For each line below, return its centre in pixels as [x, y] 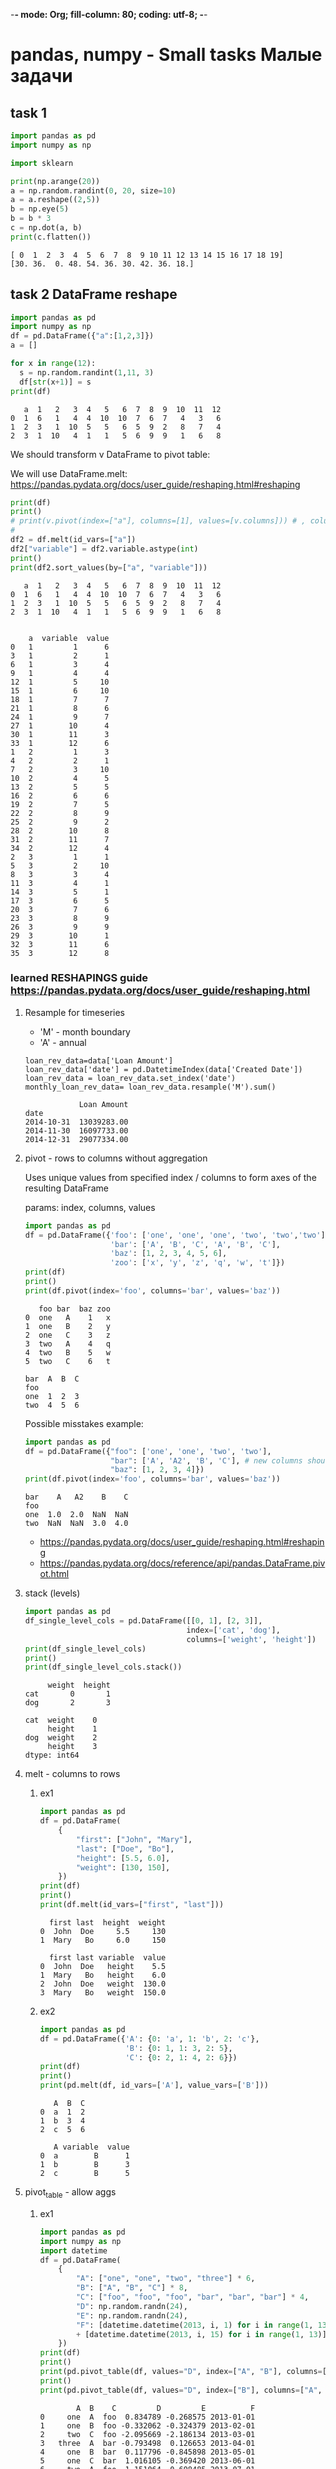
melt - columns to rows [72, 1774]
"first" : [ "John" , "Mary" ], [134, 1839]
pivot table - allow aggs [70, 2193]
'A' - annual [63, 1042]
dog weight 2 [61, 1738]
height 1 [72, 1729]
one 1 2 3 [52, 1396]
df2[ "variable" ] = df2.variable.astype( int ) [104, 549]
